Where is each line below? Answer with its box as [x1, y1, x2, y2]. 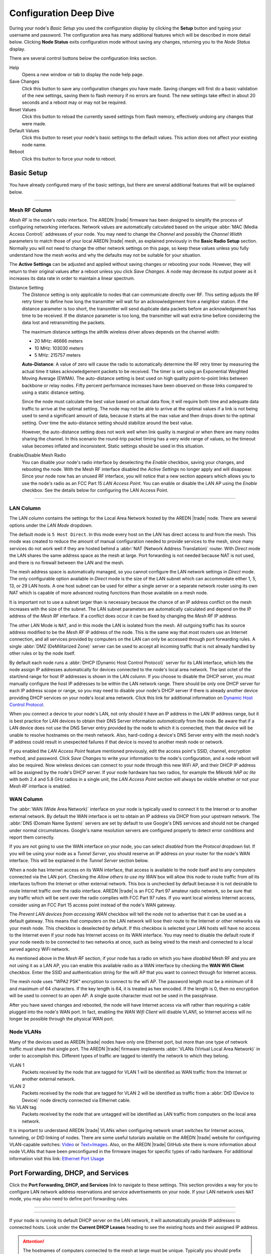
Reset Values [9, 106, 37, 112]
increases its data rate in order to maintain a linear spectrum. [9, 275, 135, 281]
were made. [22, 120, 47, 126]
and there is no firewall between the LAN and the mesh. [9, 559, 124, 565]
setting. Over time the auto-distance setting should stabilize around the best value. [22, 419, 193, 426]
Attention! [23, 1238, 45, 1244]
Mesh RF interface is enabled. [9, 783, 71, 790]
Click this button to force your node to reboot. [22, 155, 116, 162]
